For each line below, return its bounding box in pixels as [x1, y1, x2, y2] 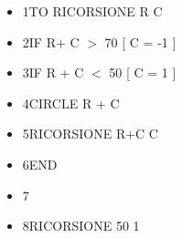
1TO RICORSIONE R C [22, 2, 163, 20]
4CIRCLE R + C [22, 93, 120, 112]
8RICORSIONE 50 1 [22, 216, 140, 235]
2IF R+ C [22, 32, 80, 51]
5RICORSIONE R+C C [22, 124, 158, 143]
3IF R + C [22, 63, 84, 82]
